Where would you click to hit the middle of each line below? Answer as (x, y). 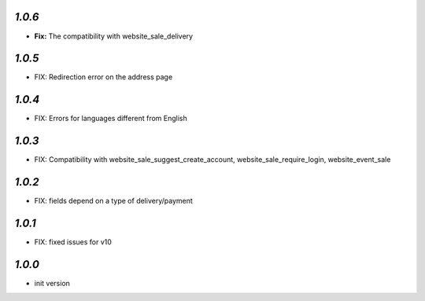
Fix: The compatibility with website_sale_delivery (113, 36)
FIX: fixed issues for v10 (73, 242)
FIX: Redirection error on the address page (103, 77)
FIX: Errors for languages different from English (111, 119)
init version (52, 283)
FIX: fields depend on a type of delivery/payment (113, 201)
